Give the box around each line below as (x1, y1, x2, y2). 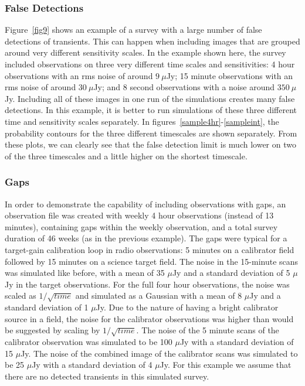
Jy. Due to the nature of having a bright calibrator (96, 301, 279, 313)
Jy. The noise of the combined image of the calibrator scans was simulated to (21, 347, 298, 359)
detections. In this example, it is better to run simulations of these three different (5, 104, 297, 116)
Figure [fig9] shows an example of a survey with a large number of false (5, 23, 262, 36)
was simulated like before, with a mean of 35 (5, 267, 165, 279)
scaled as (5, 289, 36, 302)
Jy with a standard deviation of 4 (32, 358, 152, 371)
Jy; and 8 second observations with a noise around (93, 81, 274, 93)
